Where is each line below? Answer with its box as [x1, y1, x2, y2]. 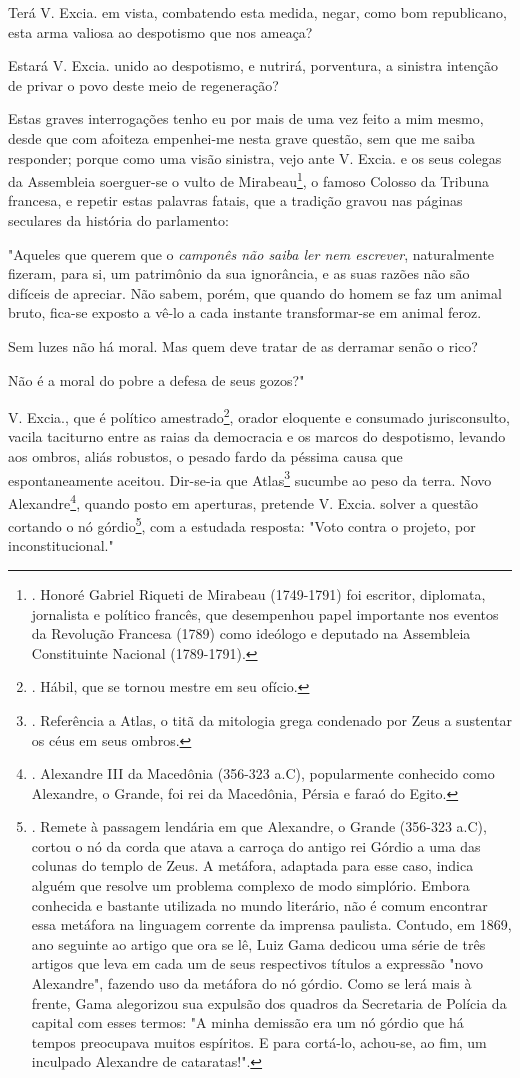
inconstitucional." [8, 535, 114, 556]
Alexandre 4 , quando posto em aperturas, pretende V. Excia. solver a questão [8, 489, 479, 513]
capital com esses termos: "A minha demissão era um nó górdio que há [31, 1012, 464, 1033]
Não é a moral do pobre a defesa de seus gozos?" [8, 369, 305, 390]
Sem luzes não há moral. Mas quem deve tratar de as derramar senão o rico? [8, 335, 478, 356]
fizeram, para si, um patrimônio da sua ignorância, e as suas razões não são [8, 263, 470, 284]
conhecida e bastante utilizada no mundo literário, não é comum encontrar [31, 894, 488, 915]
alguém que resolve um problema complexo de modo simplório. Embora [31, 875, 470, 896]
